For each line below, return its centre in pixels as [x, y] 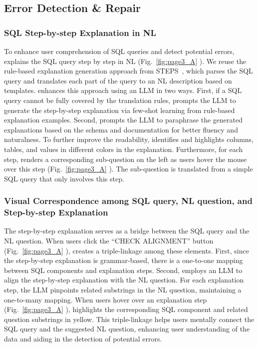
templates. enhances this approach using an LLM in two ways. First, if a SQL [123, 90]
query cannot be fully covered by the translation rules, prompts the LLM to [120, 100]
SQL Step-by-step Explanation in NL [80, 32]
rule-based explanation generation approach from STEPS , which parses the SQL [129, 71]
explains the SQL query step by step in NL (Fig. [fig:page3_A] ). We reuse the [125, 61]
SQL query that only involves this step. [64, 178]
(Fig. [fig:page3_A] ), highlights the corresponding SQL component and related [126, 309]
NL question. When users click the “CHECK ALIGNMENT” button [109, 241]
